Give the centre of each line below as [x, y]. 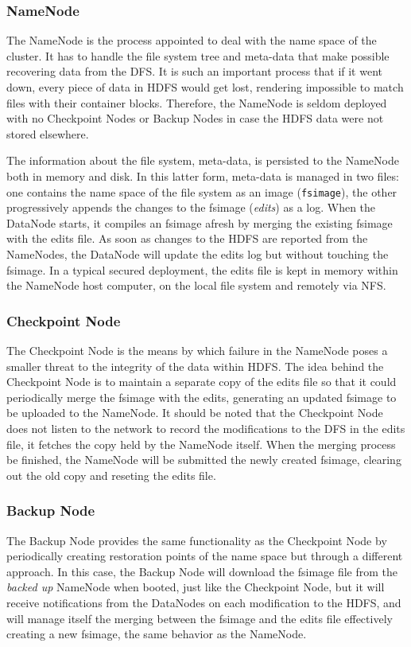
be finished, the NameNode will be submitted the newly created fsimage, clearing [204, 460]
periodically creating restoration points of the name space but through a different [205, 556]
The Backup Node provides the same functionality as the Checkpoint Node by [197, 540]
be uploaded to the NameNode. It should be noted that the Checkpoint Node [195, 413]
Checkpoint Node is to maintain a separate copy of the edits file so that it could [202, 382]
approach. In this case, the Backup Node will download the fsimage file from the [202, 571]
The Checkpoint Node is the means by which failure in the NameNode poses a [197, 350]
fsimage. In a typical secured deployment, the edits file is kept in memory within [202, 269]
